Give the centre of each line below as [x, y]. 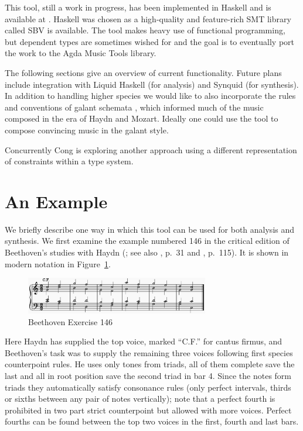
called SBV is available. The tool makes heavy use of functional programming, [145, 30]
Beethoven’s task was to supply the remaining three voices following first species [149, 352]
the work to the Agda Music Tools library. [81, 53]
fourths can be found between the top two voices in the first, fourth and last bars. [152, 421]
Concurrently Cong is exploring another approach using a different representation [151, 149]
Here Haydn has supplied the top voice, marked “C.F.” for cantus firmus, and [144, 341]
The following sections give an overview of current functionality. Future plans [143, 72]
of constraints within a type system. [69, 161]
